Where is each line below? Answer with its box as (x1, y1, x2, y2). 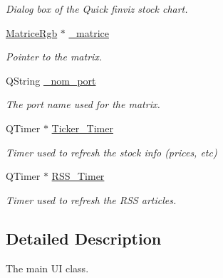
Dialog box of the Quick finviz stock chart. (6, 1, 188, 16)
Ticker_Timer (51, 120, 113, 135)
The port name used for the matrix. (6, 97, 160, 112)
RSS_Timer (51, 169, 105, 183)
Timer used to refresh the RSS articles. (6, 192, 177, 207)
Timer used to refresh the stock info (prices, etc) (6, 144, 217, 159)
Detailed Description (6, 227, 162, 249)
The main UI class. (6, 260, 89, 275)
